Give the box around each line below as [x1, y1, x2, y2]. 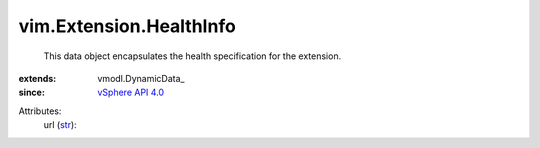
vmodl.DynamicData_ [97, 72, 185, 84]
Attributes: [18, 105, 62, 117]
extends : [18, 72, 57, 84]
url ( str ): [43, 119, 77, 131]
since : [18, 86, 45, 99]
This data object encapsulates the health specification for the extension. [43, 50, 342, 62]
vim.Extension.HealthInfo [18, 15, 237, 37]
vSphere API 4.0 [97, 86, 165, 99]
